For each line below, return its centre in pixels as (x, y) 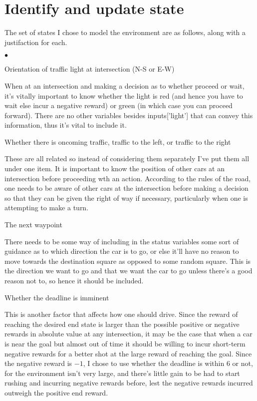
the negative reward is (38, 363)
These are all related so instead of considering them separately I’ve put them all (127, 158)
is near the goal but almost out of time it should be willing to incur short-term (125, 343)
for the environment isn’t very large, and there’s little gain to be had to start (122, 373)
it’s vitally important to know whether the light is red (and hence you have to (124, 95)
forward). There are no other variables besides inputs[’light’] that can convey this (129, 115)
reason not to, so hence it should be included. (74, 280)
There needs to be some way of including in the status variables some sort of (122, 241)
